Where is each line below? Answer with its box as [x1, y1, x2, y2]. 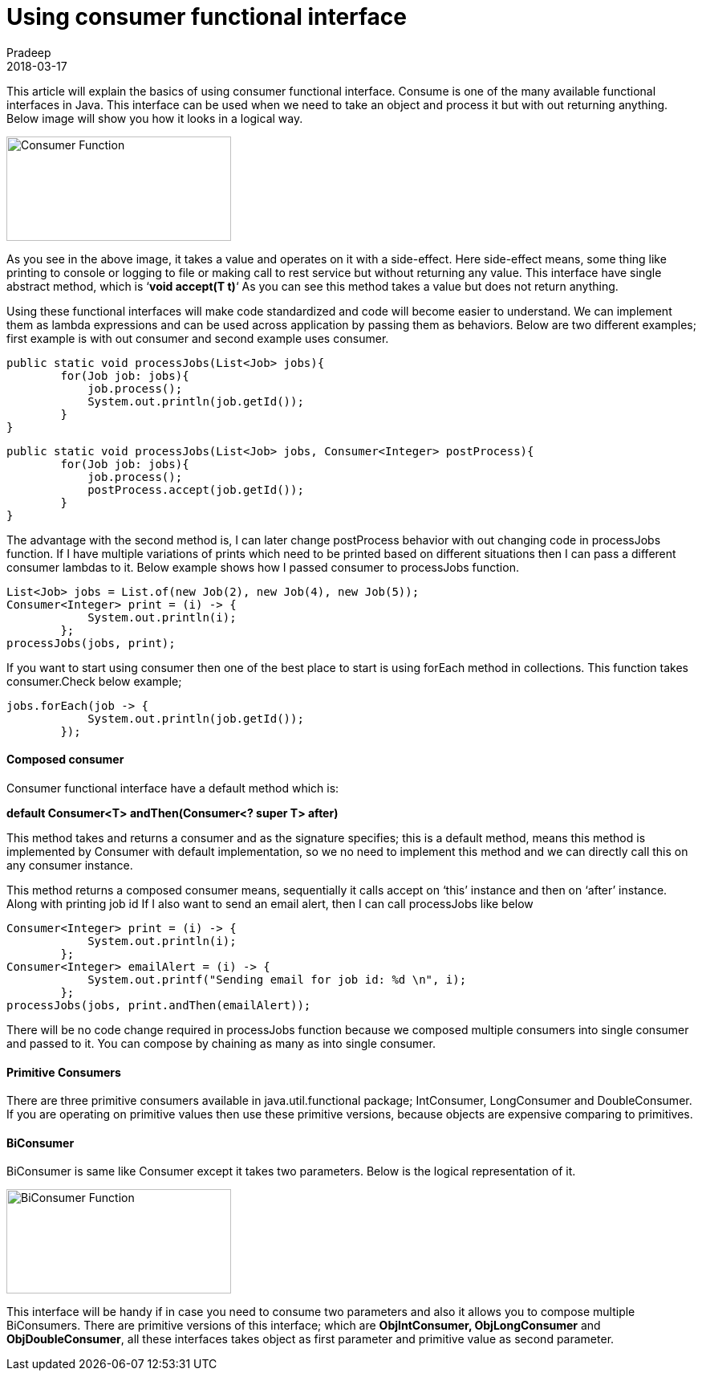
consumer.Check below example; [6, 674, 182, 688]
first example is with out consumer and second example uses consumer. [6, 331, 389, 345]
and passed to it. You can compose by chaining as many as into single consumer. [6, 1036, 436, 1050]
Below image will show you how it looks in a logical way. [6, 111, 303, 125]
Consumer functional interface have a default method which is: [6, 780, 339, 795]
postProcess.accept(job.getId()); [87, 483, 304, 496]
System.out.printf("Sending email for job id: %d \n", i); [87, 972, 467, 986]
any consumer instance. [6, 858, 133, 872]
